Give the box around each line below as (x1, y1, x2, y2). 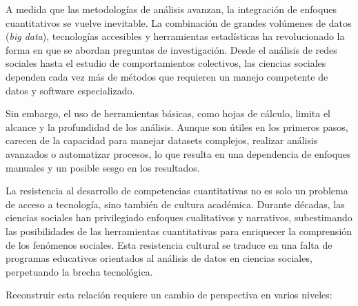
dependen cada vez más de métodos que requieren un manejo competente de (6, 69, 328, 83)
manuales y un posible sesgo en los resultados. (6, 160, 200, 174)
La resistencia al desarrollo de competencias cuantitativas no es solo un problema (6, 183, 348, 198)
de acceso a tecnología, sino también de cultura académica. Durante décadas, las (6, 196, 345, 211)
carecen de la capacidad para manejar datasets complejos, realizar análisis (6, 133, 318, 147)
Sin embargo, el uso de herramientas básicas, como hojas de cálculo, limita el (6, 106, 331, 121)
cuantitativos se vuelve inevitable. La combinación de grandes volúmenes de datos (6, 15, 352, 30)
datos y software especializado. (6, 83, 135, 97)
